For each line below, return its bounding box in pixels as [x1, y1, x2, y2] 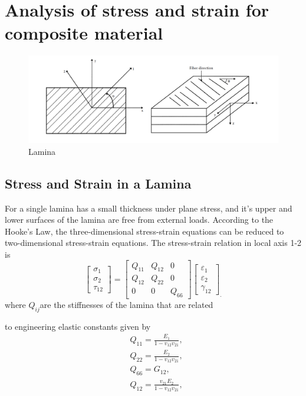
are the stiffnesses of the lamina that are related [40, 298, 213, 310]
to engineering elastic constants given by [5, 320, 151, 332]
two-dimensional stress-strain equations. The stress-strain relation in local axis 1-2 [5, 236, 302, 249]
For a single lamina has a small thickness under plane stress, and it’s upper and [5, 202, 292, 214]
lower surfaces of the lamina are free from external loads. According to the [5, 213, 274, 226]
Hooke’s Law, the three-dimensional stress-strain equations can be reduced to [5, 225, 284, 237]
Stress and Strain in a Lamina [5, 174, 192, 192]
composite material [5, 21, 163, 45]
